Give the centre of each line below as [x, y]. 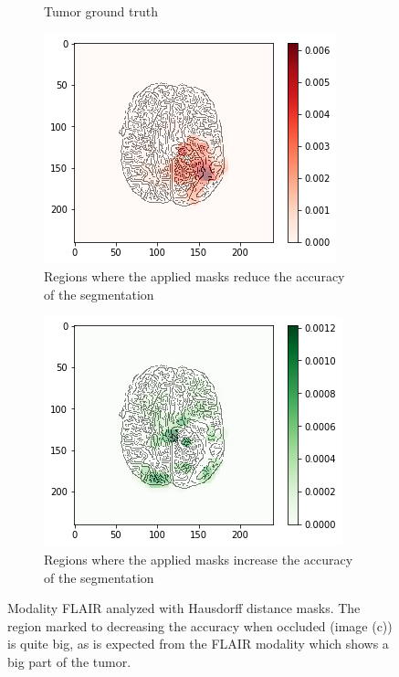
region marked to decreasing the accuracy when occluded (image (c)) [200, 625]
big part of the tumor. [69, 661]
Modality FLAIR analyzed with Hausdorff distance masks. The [184, 608]
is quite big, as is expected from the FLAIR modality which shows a [198, 644]
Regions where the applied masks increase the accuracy [199, 559]
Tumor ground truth [101, 11]
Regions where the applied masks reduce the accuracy [194, 276]
